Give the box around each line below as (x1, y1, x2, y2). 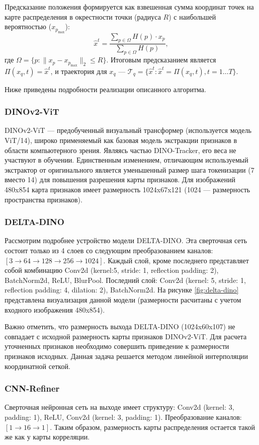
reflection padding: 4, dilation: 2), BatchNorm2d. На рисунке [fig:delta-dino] (5, 284, 239, 295)
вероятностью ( (5, 21, 52, 32)
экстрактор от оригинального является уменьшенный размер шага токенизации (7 (5, 164, 254, 175)
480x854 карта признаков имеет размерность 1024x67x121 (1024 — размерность (5, 184, 250, 194)
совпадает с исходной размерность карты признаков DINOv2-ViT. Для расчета (5, 331, 247, 341)
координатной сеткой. (5, 360, 70, 371)
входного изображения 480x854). (5, 304, 105, 315)
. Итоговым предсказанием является (106, 54, 216, 65)
